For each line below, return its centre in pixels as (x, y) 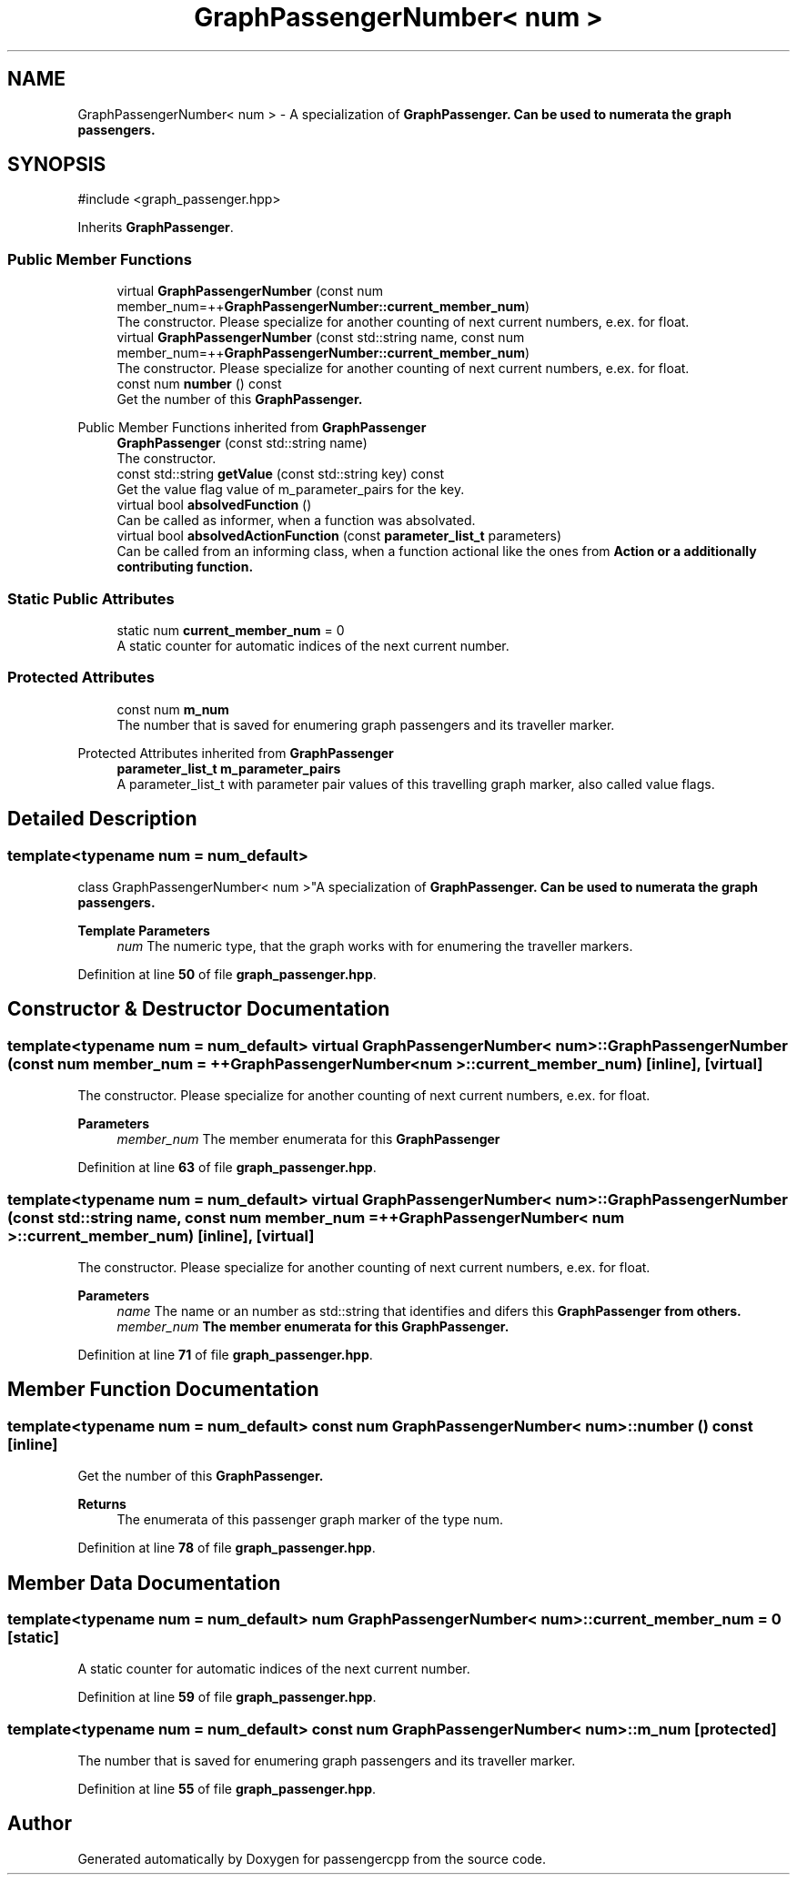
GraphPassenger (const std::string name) (242, 443)
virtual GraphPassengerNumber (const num (250, 291)
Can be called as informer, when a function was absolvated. (296, 521)
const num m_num (173, 709)
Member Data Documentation (144, 1583)
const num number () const (199, 384)
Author (40, 1824)
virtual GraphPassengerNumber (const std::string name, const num (321, 338)
